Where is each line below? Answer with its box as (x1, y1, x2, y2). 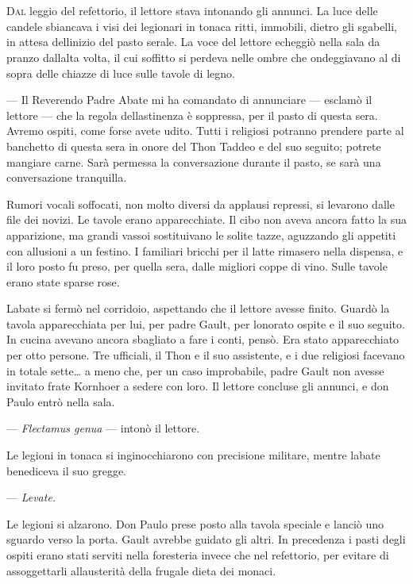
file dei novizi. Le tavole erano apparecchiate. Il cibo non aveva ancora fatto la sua (6, 211, 407, 228)
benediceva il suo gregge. (6, 462, 126, 478)
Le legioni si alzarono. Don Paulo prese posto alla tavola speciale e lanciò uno (6, 515, 384, 532)
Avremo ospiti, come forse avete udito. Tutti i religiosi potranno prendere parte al (6, 122, 404, 139)
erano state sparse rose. (6, 273, 120, 290)
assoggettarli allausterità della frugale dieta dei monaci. (6, 562, 276, 578)
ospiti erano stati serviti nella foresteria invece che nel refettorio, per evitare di (6, 547, 389, 563)
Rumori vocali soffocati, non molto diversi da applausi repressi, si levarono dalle (6, 195, 395, 212)
